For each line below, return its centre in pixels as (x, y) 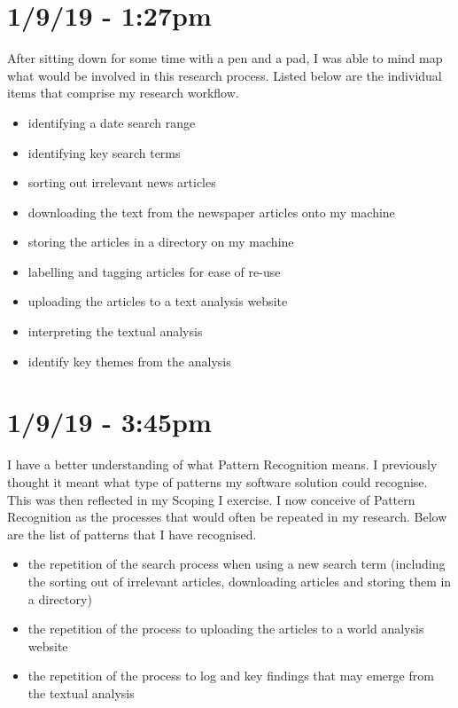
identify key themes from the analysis (129, 361)
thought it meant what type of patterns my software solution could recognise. (217, 481)
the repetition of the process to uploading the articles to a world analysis (226, 629)
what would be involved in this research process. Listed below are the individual (225, 75)
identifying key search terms (104, 152)
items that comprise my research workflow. (123, 93)
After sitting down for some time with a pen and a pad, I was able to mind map (225, 58)
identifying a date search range (112, 122)
